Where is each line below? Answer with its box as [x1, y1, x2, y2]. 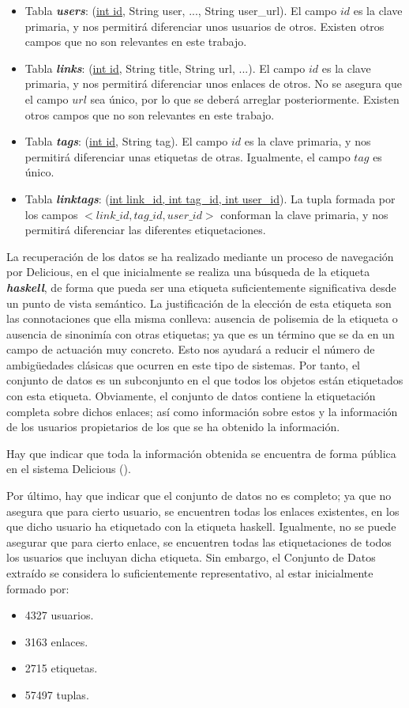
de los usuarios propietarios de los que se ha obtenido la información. [6, 418, 340, 435]
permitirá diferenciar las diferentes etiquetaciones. [24, 221, 266, 238]
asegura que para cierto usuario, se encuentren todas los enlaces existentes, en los [6, 502, 400, 519]
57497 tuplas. [24, 686, 89, 702]
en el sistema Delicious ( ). [6, 460, 131, 477]
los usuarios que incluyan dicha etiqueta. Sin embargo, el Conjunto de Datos [6, 549, 376, 566]
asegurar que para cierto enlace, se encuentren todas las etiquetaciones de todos [6, 533, 392, 550]
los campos [24, 206, 78, 222]
